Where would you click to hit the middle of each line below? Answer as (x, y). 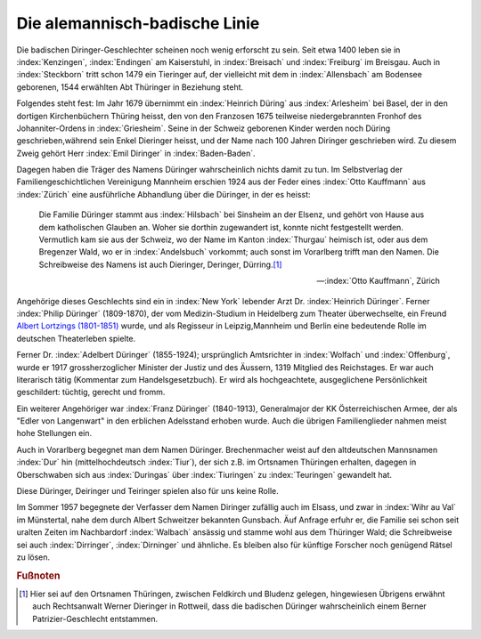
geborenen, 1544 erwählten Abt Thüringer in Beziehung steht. (130, 87)
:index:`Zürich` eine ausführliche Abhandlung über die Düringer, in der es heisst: (163, 194)
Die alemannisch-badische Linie (138, 23)
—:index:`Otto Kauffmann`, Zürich (378, 281)
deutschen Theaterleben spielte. (76, 338)
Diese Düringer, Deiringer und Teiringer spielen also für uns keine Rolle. (148, 491)
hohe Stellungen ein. (54, 433)
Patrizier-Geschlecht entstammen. (95, 619)
